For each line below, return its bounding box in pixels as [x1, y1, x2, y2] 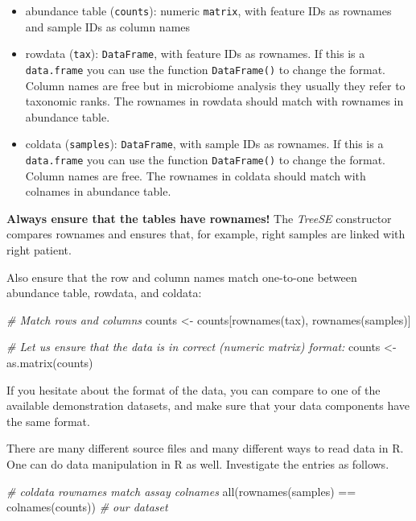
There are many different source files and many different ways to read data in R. [6, 440, 404, 457]
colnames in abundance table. [25, 183, 171, 200]
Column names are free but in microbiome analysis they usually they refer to [25, 76, 406, 93]
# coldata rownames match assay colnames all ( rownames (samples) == [6, 482, 356, 499]
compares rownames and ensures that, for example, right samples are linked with [6, 225, 406, 242]
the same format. [6, 412, 90, 429]
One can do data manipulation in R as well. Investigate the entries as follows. [6, 455, 389, 472]
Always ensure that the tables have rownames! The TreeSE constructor [6, 209, 392, 226]
